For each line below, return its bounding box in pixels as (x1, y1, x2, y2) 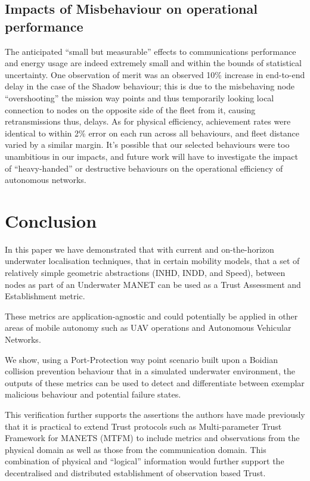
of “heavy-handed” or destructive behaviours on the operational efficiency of (5, 162, 283, 174)
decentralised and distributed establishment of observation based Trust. (5, 466, 266, 479)
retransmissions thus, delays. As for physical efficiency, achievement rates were (5, 115, 291, 128)
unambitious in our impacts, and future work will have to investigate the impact (5, 150, 298, 162)
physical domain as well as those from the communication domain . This (5, 443, 266, 455)
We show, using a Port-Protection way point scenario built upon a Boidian (5, 353, 278, 365)
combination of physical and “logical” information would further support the (5, 455, 284, 467)
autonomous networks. (5, 173, 86, 186)
